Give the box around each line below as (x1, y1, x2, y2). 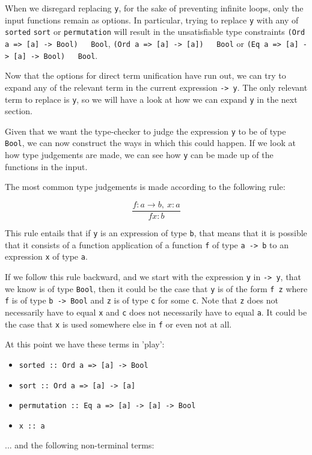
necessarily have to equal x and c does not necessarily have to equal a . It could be (5, 305, 307, 318)
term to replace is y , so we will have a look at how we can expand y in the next (5, 93, 298, 105)
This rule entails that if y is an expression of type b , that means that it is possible (5, 227, 307, 239)
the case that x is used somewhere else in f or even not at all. (5, 317, 232, 330)
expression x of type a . (5, 250, 88, 263)
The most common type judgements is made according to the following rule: (5, 180, 286, 193)
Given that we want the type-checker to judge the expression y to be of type (5, 124, 286, 137)
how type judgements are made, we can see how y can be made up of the (5, 148, 274, 161)
